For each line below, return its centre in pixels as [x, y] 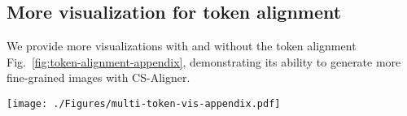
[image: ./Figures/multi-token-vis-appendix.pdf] [144, 103]
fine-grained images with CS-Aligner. [98, 77]
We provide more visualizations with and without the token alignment [182, 46]
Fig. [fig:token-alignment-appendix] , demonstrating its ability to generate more [204, 61]
